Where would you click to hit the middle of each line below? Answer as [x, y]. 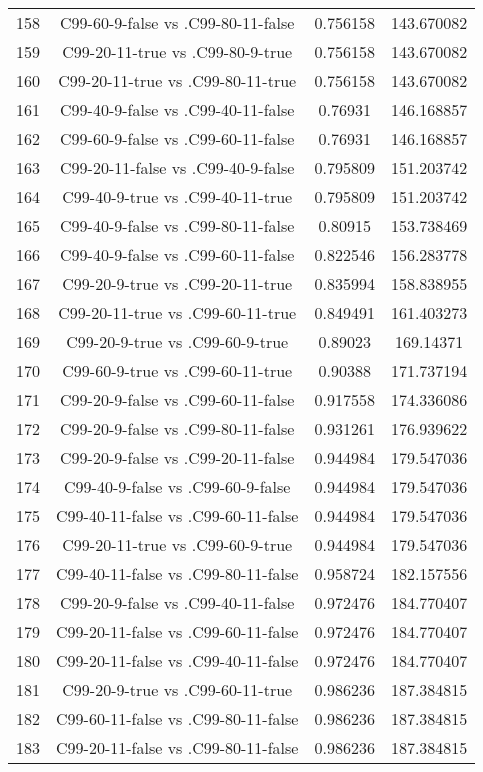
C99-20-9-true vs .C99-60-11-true [177, 689]
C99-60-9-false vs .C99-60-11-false [177, 138]
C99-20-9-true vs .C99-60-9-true [177, 341]
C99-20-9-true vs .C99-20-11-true [177, 283]
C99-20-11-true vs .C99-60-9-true [177, 544]
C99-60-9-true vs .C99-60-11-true [177, 370]
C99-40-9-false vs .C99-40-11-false [177, 109]
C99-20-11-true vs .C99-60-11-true [177, 312]
